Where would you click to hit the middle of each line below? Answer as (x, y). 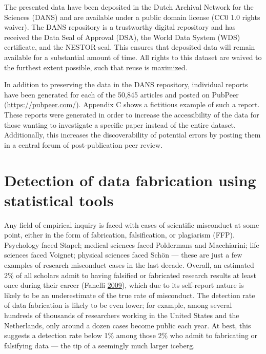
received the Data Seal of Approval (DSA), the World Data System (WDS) (122, 37)
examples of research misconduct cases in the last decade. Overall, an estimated (129, 265)
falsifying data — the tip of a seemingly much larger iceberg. (100, 345)
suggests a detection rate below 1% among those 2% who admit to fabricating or (131, 335)
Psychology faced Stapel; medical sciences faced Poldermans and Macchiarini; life (132, 244)
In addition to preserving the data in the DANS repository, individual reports (126, 84)
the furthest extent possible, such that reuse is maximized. (96, 67)
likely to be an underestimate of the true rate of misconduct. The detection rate (130, 295)
